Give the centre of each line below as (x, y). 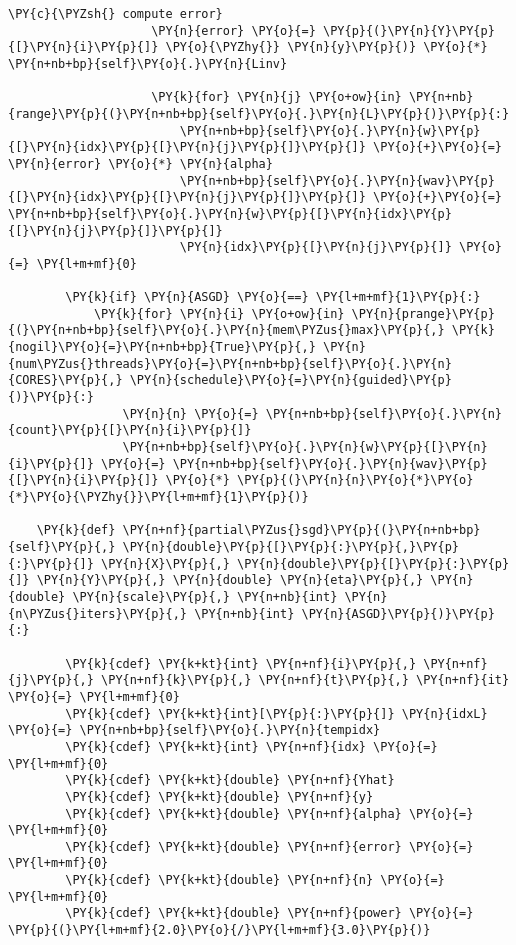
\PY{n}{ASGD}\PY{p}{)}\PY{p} (398, 613)
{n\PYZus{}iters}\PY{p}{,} (97, 613)
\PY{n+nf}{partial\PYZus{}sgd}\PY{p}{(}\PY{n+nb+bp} (301, 530)
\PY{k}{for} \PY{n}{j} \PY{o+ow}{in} (276, 97)
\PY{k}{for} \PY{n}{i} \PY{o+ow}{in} (219, 313)
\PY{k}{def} (76, 530)
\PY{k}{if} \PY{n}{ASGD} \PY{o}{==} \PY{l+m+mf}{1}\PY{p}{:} (273, 297)
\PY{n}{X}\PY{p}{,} (165, 563)
